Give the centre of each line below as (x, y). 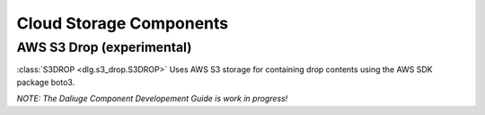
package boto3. (46, 82)
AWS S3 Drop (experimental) (104, 47)
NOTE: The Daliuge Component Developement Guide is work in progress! (152, 99)
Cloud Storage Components (123, 23)
